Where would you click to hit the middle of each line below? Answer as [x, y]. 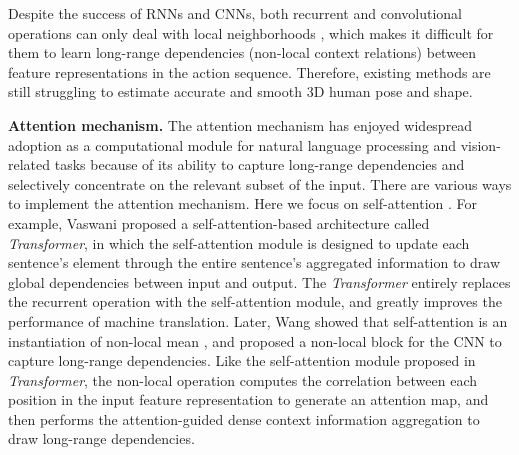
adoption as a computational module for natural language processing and [232, 144]
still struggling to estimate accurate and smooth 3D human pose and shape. [240, 91]
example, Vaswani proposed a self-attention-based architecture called [219, 222]
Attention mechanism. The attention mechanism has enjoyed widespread [240, 124]
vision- [480, 144]
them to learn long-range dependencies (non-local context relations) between [242, 52]
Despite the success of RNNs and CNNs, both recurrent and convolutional [235, 13]
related [29, 164]
